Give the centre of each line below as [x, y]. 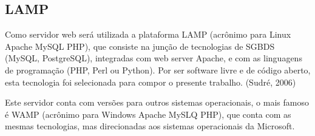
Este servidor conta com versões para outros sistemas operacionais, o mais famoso [157, 102]
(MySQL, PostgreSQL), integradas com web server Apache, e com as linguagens [154, 58]
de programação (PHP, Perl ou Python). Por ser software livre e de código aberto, [158, 70]
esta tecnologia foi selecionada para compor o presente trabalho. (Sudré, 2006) [151, 82]
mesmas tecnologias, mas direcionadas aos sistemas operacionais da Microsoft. [150, 126]
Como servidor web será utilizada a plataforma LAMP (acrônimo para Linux [148, 34]
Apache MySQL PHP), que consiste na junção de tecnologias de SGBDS [140, 46]
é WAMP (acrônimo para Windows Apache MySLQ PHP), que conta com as [148, 114]
